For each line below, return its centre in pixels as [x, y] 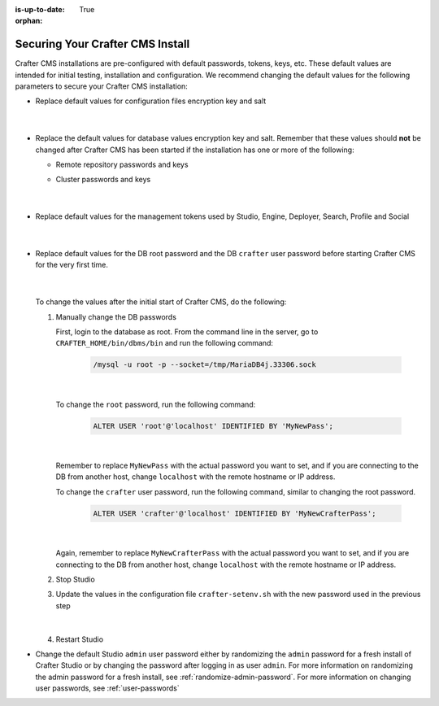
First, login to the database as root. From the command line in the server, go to [187, 331]
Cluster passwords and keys [103, 180]
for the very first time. [72, 265]
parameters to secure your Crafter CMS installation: [102, 86]
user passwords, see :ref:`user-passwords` [108, 688]
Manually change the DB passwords [116, 316]
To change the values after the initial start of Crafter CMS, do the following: [161, 302]
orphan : [29, 21]
